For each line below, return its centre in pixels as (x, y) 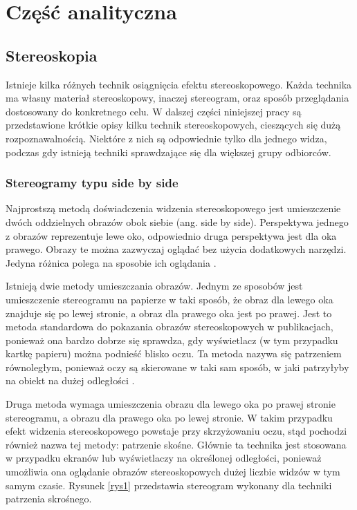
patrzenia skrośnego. (49, 499)
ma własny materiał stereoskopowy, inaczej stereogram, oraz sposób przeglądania (177, 98)
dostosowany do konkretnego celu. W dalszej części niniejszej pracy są (154, 111)
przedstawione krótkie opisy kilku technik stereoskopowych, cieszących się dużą (173, 125)
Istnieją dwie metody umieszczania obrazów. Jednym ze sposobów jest (154, 286)
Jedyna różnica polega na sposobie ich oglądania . (111, 262)
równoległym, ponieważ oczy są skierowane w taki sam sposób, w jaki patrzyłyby (177, 367)
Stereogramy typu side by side (92, 183)
